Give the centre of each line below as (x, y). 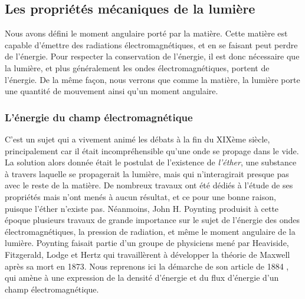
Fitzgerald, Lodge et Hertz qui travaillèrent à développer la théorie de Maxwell (147, 254)
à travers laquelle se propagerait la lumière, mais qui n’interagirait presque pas (147, 173)
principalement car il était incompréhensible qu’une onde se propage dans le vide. (152, 150)
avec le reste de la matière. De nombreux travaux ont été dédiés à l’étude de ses (149, 185)
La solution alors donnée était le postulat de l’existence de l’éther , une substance (151, 162)
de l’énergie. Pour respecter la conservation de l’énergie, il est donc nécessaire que (152, 56)
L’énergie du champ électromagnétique (99, 117)
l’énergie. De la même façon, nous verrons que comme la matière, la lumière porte (152, 79)
